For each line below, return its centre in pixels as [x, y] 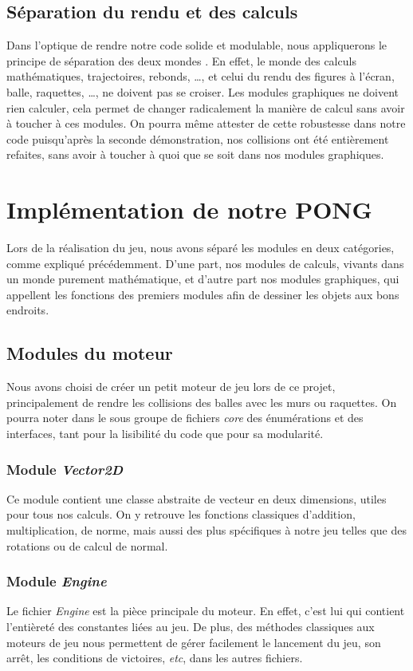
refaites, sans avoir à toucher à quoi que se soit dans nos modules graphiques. [195, 154]
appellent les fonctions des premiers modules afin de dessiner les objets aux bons [203, 294]
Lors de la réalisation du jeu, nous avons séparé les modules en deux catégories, [201, 248]
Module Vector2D [65, 469]
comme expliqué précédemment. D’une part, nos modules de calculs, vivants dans [205, 263]
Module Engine [57, 581]
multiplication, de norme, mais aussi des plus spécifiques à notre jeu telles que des [207, 530]
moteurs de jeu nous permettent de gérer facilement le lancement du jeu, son [194, 642]
